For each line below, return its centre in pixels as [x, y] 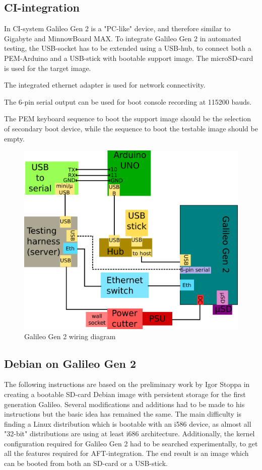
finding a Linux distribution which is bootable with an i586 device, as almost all [128, 423]
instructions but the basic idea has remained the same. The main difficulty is [123, 414]
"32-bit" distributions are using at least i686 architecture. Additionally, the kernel [129, 434]
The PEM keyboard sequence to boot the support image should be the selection [127, 119]
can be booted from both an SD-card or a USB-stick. [86, 463]
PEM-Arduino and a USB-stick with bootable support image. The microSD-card [129, 58]
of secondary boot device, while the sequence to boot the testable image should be [131, 128]
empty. [14, 138]
